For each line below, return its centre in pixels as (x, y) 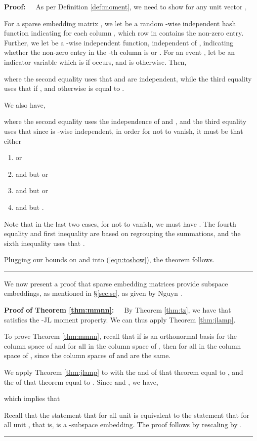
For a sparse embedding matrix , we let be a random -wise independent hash (120, 23)
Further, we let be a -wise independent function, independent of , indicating (119, 42)
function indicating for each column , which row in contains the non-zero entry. (124, 33)
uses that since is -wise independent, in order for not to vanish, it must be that (124, 131)
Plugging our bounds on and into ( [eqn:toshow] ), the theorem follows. (109, 260)
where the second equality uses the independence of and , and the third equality (125, 121)
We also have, (25, 104)
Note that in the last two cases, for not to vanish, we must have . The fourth (120, 223)
